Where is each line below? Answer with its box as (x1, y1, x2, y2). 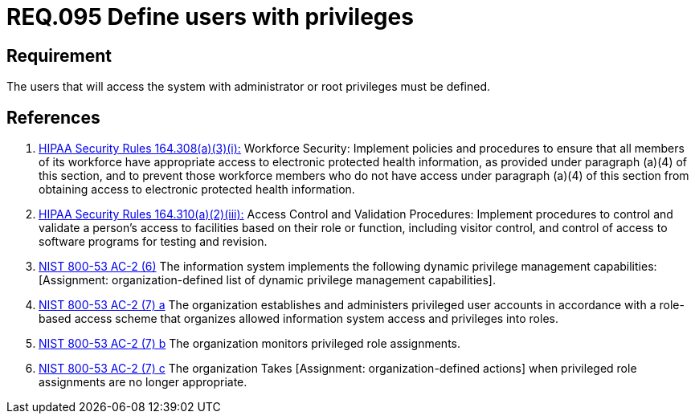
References (6, 107, 100, 128)
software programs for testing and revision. (39, 234, 268, 249)
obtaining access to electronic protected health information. (39, 182, 355, 197)
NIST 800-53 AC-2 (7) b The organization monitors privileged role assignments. (39, 336, 460, 351)
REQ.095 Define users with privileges (6, 3, 414, 31)
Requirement (6, 45, 112, 66)
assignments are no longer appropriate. (39, 375, 247, 389)
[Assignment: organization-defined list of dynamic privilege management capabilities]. (39, 273, 496, 287)
